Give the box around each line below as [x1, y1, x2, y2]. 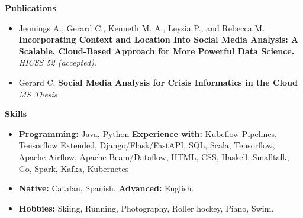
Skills [5, 108, 27, 120]
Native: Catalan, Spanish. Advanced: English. [18, 182, 194, 194]
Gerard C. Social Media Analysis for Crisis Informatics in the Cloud [18, 76, 298, 88]
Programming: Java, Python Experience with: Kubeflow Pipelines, [18, 127, 277, 139]
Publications [5, 2, 56, 14]
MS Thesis [18, 87, 57, 100]
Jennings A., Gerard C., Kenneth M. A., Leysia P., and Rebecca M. [18, 21, 265, 34]
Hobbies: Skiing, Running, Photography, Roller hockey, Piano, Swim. [18, 201, 274, 214]
